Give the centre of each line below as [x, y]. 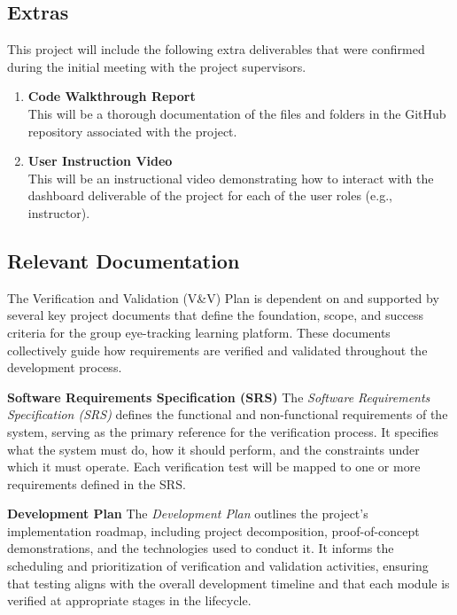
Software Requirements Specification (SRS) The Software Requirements [219, 397]
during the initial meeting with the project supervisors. [157, 66]
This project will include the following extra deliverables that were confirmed [216, 49]
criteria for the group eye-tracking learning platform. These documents [199, 332]
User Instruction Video [100, 161]
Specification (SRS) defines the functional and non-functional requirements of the [228, 414]
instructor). [59, 212]
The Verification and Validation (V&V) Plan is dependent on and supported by [223, 297]
